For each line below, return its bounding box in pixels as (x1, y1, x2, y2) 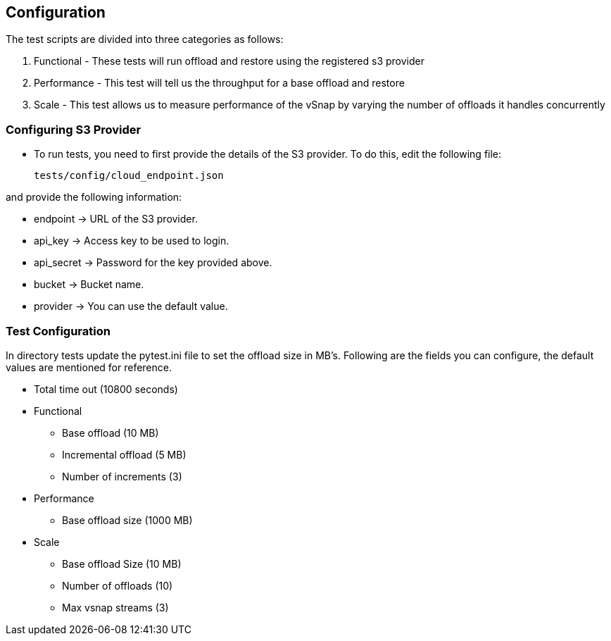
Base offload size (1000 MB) (62, 514, 193, 526)
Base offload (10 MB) (62, 426, 159, 439)
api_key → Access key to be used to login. (34, 235, 229, 247)
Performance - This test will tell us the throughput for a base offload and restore (34, 77, 405, 89)
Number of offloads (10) (62, 579, 173, 592)
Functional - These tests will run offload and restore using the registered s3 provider (34, 55, 424, 68)
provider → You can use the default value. (34, 300, 228, 313)
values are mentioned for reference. (6, 361, 172, 373)
